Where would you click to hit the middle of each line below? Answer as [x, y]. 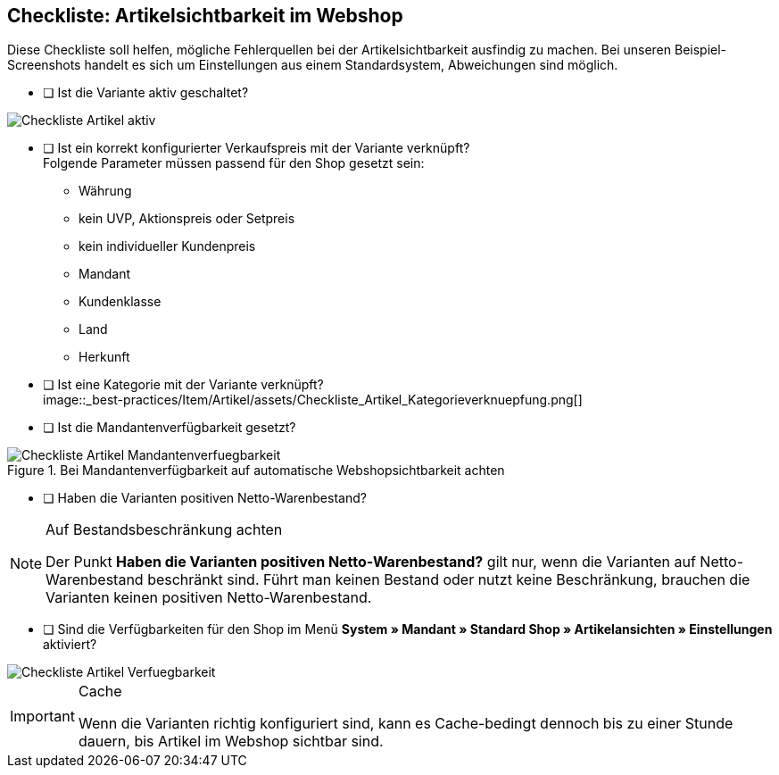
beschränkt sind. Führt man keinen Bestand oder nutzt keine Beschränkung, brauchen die [449, 580]
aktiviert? [70, 645]
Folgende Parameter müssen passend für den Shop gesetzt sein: [234, 163]
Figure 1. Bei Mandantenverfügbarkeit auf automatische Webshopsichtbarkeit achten [256, 471]
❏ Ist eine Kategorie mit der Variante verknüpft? [183, 385]
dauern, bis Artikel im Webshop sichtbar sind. [231, 742]
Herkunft [104, 357]
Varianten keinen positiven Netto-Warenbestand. [209, 598]
